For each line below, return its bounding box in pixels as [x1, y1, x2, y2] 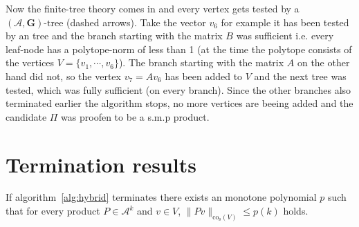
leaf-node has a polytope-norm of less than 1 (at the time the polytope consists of [6, 41, 352, 56]
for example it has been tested [221, 14, 349, 29]
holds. [283, 204, 309, 218]
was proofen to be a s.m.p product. [61, 109, 210, 124]
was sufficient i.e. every [236, 28, 334, 43]
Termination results [6, 150, 196, 178]
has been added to [165, 68, 243, 83]
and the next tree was [254, 68, 347, 83]
